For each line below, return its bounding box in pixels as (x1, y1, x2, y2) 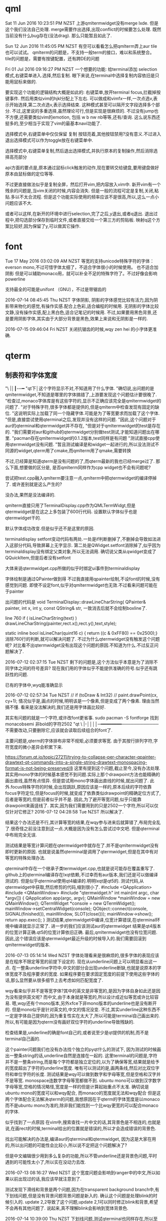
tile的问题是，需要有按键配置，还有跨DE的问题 (5, 55, 100, 61)
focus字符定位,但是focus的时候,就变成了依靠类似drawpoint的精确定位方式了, (5, 790, 161, 796)
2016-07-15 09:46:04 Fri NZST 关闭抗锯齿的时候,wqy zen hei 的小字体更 (5, 326, 153, 332)
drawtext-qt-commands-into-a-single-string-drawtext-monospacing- (5, 759, 147, 765)
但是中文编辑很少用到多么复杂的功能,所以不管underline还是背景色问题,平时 (5, 1153, 158, 1159)
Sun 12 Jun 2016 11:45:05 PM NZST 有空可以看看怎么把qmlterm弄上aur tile (5, 43, 158, 49)
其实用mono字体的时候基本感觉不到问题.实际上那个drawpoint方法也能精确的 (5, 771, 160, 777)
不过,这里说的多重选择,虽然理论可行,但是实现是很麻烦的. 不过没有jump (11, 108, 155, 114)
